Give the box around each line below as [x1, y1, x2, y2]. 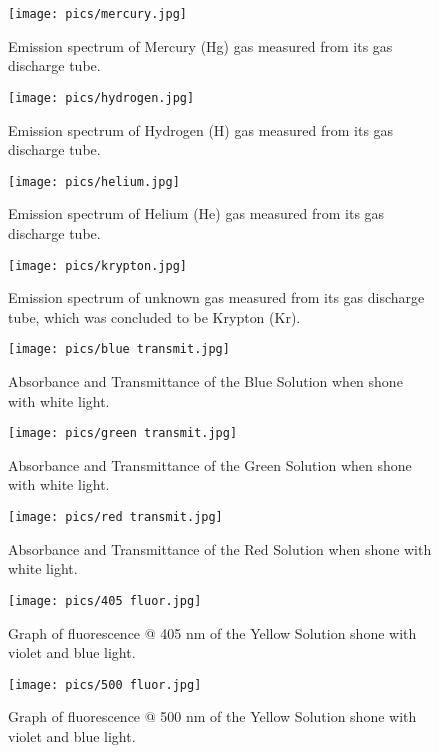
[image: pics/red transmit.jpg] [8, 510, 223, 525]
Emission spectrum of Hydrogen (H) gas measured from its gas [8, 119, 394, 140]
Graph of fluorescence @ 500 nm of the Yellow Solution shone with [8, 706, 417, 727]
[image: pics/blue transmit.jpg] [8, 342, 230, 357]
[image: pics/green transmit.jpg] [8, 426, 238, 441]
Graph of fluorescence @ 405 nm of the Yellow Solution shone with [8, 622, 417, 643]
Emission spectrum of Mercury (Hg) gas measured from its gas [8, 35, 393, 56]
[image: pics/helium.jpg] [8, 174, 180, 189]
